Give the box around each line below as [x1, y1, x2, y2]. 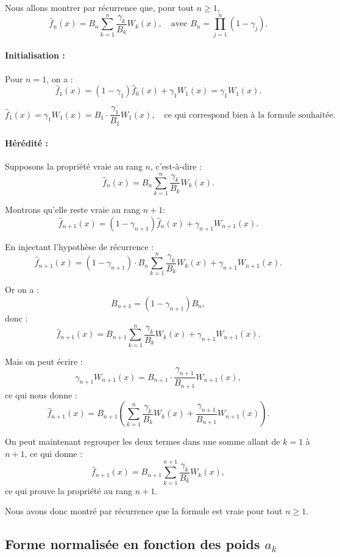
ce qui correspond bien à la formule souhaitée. [164, 110, 336, 120]
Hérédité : [5, 137, 48, 149]
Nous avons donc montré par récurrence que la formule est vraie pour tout [5, 505, 283, 517]
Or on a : [5, 283, 40, 296]
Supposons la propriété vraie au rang [5, 160, 143, 173]
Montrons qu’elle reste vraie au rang [5, 203, 140, 216]
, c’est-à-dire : [150, 160, 202, 173]
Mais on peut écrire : [5, 354, 83, 367]
